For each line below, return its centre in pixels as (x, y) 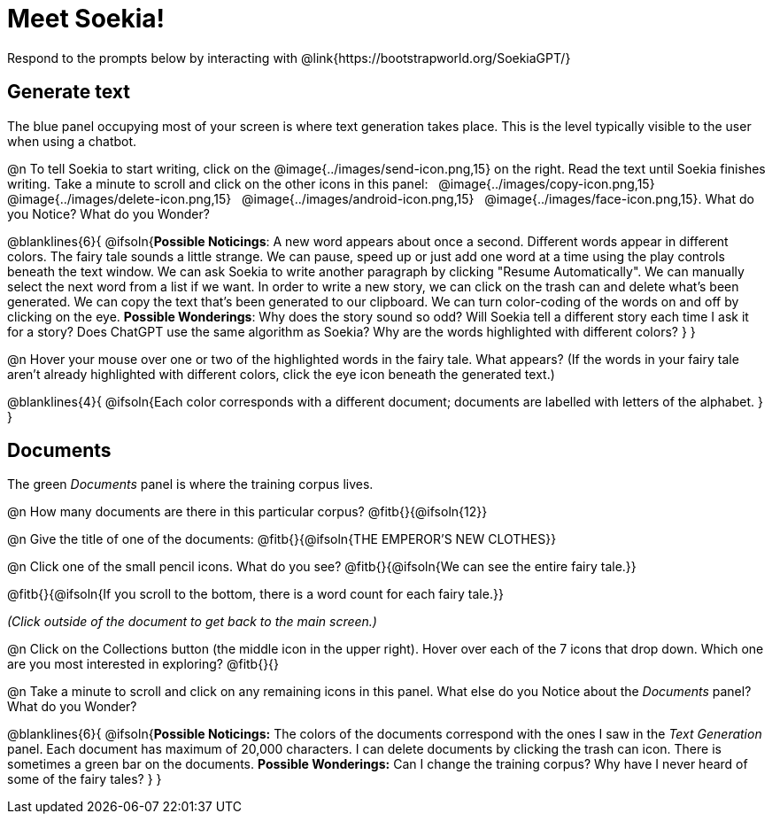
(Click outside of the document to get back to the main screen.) (192, 622)
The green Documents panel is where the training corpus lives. (190, 484)
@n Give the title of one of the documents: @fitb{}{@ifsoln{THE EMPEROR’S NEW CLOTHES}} (282, 539)
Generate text (69, 92)
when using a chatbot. (72, 141)
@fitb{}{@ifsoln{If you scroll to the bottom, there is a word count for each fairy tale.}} (255, 594)
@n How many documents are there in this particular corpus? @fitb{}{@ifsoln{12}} (247, 512)
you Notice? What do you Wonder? (108, 213)
